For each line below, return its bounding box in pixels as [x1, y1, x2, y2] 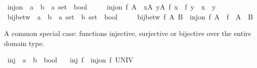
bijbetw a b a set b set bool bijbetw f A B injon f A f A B [7, 11, 253, 21]
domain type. [4, 37, 44, 48]
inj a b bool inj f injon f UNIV [7, 54, 133, 65]
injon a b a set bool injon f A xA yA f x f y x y [7, 1, 216, 11]
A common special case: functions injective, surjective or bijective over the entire [4, 28, 251, 38]
